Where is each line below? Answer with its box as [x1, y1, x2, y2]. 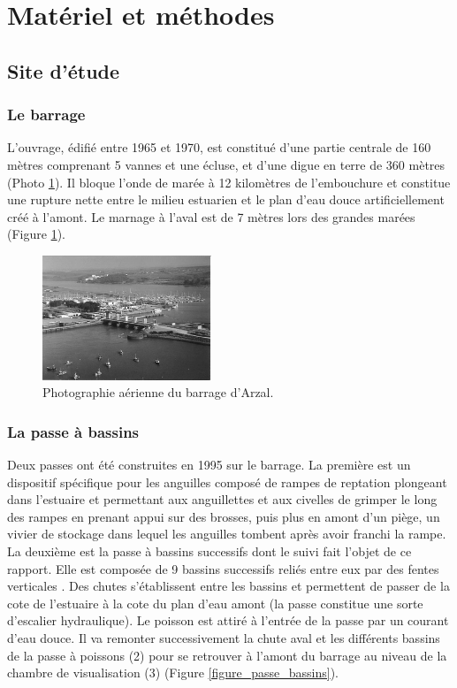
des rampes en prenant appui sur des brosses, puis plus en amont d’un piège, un [7, 507, 440, 525]
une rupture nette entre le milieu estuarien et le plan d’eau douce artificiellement [7, 190, 445, 209]
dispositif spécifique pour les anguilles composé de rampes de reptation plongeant [7, 472, 447, 491]
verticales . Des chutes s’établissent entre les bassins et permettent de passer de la [7, 577, 450, 595]
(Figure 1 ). [7, 225, 65, 243]
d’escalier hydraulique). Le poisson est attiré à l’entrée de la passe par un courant [7, 611, 449, 630]
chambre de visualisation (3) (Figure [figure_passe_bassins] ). [7, 663, 339, 682]
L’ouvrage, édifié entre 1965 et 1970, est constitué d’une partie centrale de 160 [7, 138, 431, 157]
